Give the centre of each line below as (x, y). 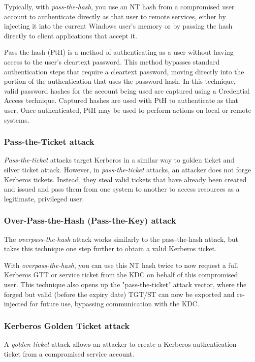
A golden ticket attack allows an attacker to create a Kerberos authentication (120, 344)
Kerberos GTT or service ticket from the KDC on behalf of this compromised (121, 275)
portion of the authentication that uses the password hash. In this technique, (120, 81)
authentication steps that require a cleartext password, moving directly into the (124, 71)
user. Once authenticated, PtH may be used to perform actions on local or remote (128, 110)
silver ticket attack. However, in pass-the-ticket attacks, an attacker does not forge (127, 169)
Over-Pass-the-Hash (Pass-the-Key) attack (90, 220)
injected (16, 304)
